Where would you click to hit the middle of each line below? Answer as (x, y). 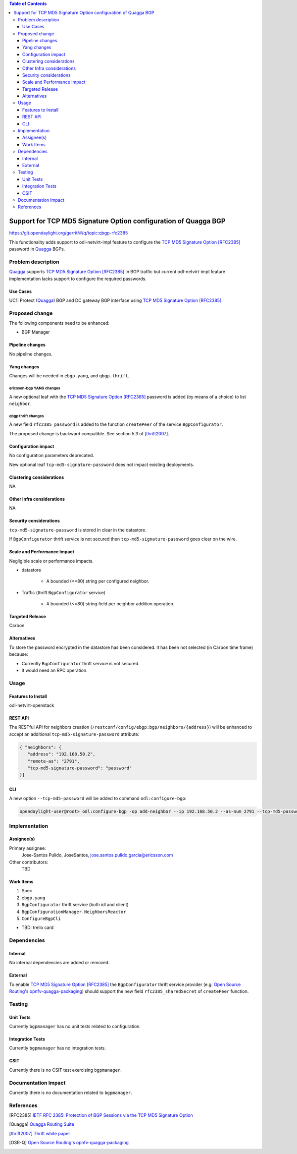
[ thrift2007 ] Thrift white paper (40, 1133)
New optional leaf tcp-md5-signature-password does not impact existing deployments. (102, 464)
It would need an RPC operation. (54, 670)
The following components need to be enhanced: (59, 323)
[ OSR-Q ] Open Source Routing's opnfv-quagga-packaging (69, 1143)
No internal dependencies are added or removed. (59, 963)
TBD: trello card (38, 927)
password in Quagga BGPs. (37, 249)
